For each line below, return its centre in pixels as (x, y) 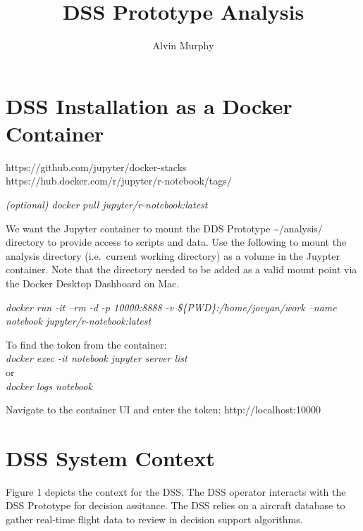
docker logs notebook (49, 386)
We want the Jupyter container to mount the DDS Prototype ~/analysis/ (164, 228)
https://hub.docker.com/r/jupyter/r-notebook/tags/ (119, 181)
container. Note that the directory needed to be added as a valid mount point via (181, 269)
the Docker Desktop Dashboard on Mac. (93, 283)
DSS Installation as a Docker (149, 105)
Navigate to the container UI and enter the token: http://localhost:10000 (163, 410)
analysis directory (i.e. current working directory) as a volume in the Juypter (173, 255)
